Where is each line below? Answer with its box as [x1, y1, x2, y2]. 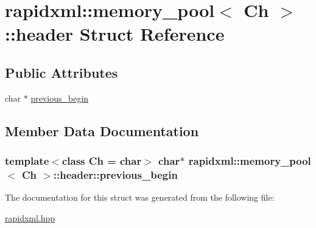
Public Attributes [5, 63, 118, 81]
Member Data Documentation [5, 121, 199, 140]
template [5, 153, 49, 168]
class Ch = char [61, 153, 142, 168]
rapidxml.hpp [5, 211, 55, 224]
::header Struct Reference [5, 21, 225, 46]
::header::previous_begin [53, 167, 178, 182]
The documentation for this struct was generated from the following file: [5, 191, 275, 204]
